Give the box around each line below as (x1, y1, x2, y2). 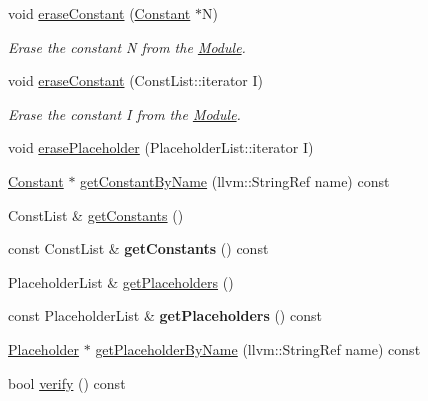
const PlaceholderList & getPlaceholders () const (8, 305, 322, 326)
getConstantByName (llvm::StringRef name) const (80, 170, 390, 191)
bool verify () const (8, 372, 126, 393)
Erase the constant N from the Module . (8, 36, 246, 57)
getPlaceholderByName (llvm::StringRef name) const (95, 338, 421, 359)
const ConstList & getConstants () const (8, 238, 269, 259)
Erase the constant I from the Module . (8, 103, 241, 124)
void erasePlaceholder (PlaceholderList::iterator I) (8, 137, 314, 158)
